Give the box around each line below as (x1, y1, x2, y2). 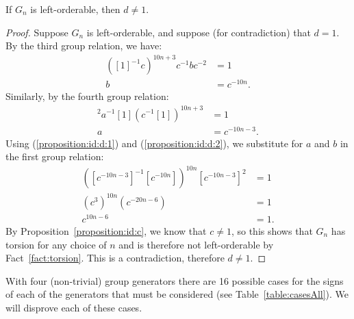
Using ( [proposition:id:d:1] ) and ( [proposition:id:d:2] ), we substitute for (5, 136, 303, 150)
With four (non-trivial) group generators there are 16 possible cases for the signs (5, 273, 344, 288)
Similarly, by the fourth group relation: (5, 89, 169, 103)
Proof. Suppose (5, 25, 68, 39)
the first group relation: (5, 149, 104, 164)
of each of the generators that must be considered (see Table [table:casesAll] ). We (5, 287, 349, 301)
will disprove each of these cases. (5, 300, 142, 314)
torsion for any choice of (5, 237, 107, 251)
